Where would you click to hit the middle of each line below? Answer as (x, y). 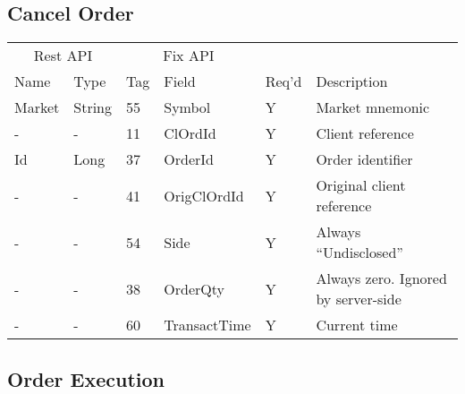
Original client (361, 185)
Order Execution (86, 378)
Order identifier (364, 159)
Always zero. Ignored (381, 278)
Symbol (187, 107)
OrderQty (194, 288)
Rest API (63, 56)
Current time (357, 325)
